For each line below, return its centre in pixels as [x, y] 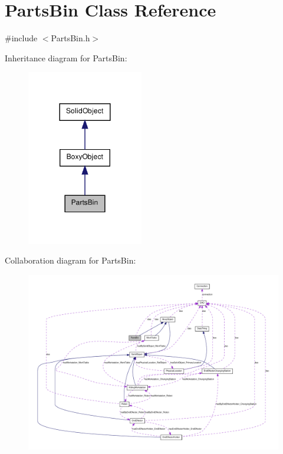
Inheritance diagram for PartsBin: [66, 57]
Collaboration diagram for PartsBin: [70, 260]
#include [21, 38]
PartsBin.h [70, 38]
